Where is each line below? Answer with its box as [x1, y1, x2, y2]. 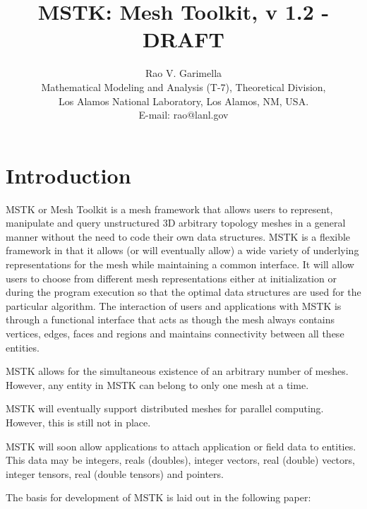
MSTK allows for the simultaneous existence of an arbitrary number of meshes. [6, 364, 349, 378]
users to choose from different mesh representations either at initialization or [6, 270, 337, 285]
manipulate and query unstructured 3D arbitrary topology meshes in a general [6, 215, 346, 230]
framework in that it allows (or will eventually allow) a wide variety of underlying [6, 243, 359, 258]
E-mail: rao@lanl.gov [138, 107, 229, 122]
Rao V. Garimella [145, 66, 222, 80]
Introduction [6, 160, 131, 189]
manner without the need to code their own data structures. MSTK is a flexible [6, 229, 351, 244]
